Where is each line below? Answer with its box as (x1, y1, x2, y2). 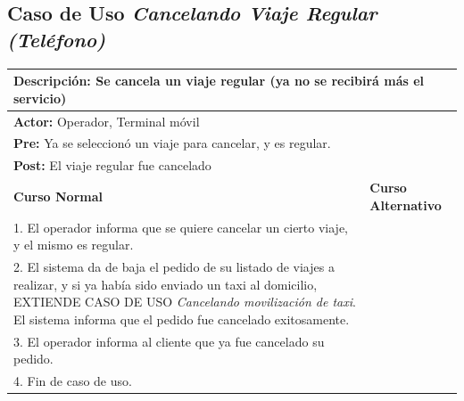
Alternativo (369, 195, 442, 214)
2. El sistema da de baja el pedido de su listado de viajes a (13, 257, 335, 275)
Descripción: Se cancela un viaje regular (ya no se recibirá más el (13, 71, 425, 90)
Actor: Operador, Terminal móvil (13, 111, 200, 130)
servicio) (13, 88, 67, 107)
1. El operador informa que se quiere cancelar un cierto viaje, (13, 217, 349, 236)
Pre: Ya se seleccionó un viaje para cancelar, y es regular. (13, 134, 331, 152)
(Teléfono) (7, 25, 106, 53)
